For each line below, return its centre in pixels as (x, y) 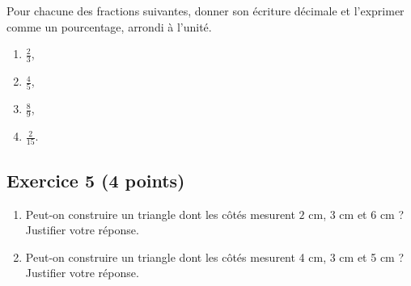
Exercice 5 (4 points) (96, 180)
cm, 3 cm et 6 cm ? (356, 214)
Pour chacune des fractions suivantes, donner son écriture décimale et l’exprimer (205, 11)
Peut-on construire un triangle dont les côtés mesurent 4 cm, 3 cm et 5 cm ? (215, 257)
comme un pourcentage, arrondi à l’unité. (109, 26)
